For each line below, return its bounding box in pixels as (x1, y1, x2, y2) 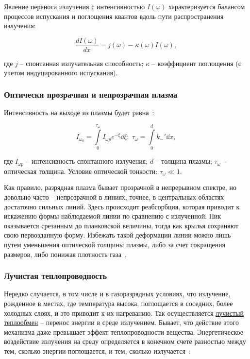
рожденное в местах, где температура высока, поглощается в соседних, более (4, 298, 233, 308)
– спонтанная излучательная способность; (20, 58, 144, 68)
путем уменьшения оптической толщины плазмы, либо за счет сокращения (4, 239, 226, 249)
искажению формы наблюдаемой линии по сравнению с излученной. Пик (4, 211, 221, 221)
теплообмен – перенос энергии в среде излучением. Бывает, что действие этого (4, 317, 239, 327)
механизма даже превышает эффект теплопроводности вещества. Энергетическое (4, 326, 243, 337)
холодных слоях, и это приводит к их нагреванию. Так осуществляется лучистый (4, 308, 244, 318)
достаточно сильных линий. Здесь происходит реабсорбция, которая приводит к (4, 201, 240, 211)
